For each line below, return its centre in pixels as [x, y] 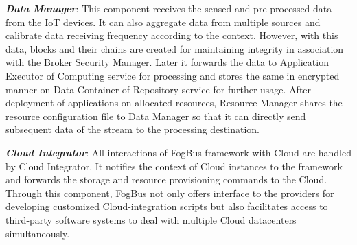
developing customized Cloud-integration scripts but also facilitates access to [167, 206]
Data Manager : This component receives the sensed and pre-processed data [169, 8]
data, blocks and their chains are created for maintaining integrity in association [175, 48]
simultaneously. [38, 233]
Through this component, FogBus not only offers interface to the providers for [170, 192]
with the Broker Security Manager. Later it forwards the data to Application [167, 62]
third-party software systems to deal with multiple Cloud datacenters [151, 219]
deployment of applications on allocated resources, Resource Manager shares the [174, 103]
